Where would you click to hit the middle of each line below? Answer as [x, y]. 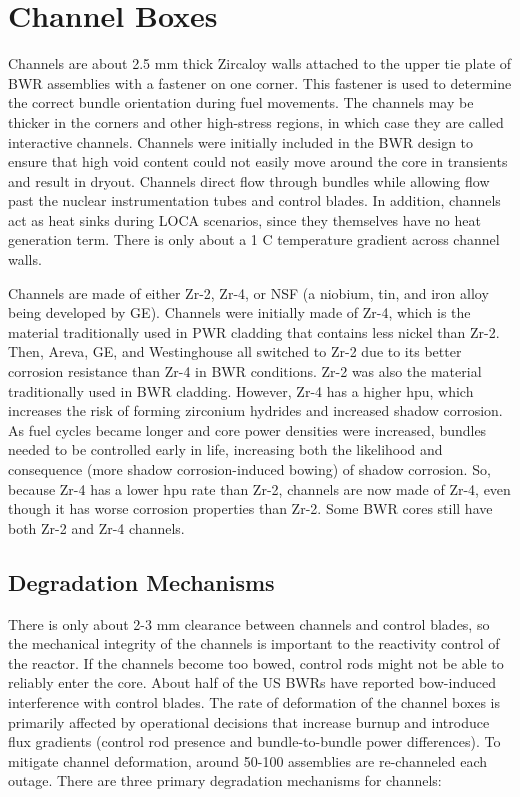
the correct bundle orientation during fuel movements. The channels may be [241, 102]
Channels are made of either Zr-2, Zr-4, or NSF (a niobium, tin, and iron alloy [248, 292]
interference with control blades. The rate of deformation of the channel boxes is [254, 701]
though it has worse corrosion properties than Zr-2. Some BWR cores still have [250, 508]
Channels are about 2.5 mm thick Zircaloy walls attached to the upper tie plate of [260, 63]
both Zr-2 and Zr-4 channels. [96, 527]
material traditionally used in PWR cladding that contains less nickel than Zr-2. [254, 331]
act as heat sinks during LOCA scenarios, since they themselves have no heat [244, 219]
